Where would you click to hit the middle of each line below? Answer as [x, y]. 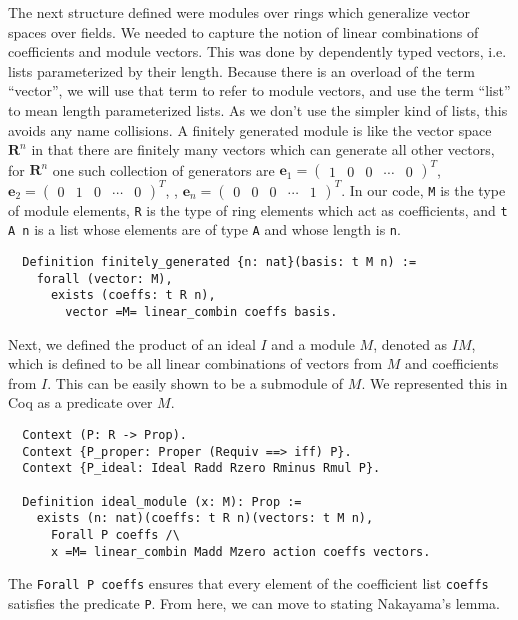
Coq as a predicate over [80, 402]
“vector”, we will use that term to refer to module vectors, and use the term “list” [259, 90]
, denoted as [410, 343]
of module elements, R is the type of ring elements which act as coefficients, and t [258, 209]
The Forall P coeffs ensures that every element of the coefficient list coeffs [248, 583]
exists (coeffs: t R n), [133, 295]
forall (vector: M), [104, 278]
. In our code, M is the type [423, 189]
